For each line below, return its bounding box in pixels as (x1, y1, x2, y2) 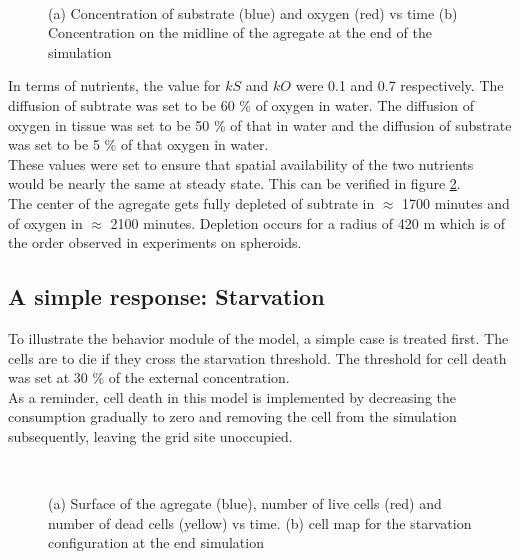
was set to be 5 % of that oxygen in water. (8, 134, 269, 155)
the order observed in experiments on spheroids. (8, 232, 302, 253)
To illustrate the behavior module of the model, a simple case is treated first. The (8, 327, 509, 348)
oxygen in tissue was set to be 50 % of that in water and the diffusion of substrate (8, 114, 512, 135)
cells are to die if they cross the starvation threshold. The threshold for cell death (8, 347, 507, 368)
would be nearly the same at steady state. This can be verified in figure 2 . (8, 173, 461, 194)
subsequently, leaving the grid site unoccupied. (8, 425, 293, 446)
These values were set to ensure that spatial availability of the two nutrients (8, 153, 474, 174)
